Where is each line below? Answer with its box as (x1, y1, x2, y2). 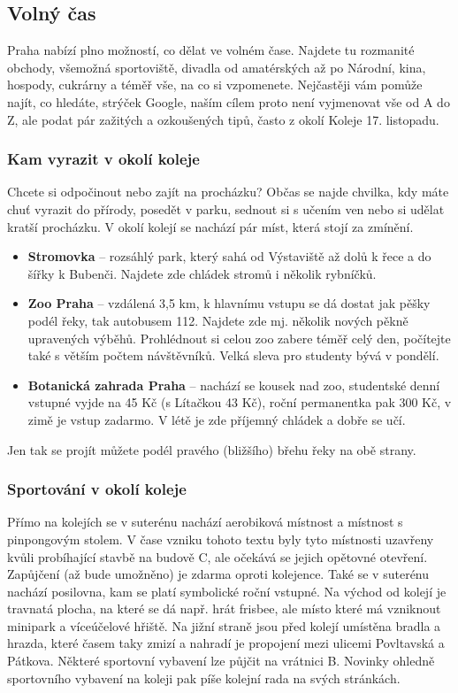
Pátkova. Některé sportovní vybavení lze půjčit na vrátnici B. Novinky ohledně (7, 651, 435, 670)
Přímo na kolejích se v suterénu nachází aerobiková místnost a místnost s (7, 512, 403, 531)
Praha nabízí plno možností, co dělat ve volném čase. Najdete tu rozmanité (7, 41, 415, 59)
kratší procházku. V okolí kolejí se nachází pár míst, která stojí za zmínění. (7, 217, 414, 235)
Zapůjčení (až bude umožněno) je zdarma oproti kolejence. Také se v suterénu (7, 565, 430, 583)
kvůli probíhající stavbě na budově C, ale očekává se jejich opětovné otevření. (7, 547, 428, 566)
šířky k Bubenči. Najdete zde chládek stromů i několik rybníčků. (27, 264, 377, 282)
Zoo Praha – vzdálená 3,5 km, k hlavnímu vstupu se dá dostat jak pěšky (27, 294, 431, 312)
